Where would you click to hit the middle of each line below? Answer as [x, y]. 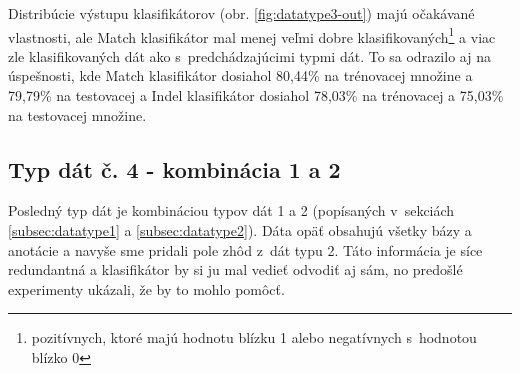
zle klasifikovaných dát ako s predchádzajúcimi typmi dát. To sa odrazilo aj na [249, 55]
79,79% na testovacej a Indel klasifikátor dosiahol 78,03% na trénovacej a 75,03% [256, 95]
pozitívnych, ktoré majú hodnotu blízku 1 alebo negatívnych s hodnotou [254, 337]
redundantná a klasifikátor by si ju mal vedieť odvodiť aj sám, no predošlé [235, 269]
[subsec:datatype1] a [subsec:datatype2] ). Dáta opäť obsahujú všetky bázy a [240, 230]
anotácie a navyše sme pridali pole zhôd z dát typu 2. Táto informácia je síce [245, 249]
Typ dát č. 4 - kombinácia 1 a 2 [174, 168]
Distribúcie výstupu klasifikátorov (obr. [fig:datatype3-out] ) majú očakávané [241, 13]
